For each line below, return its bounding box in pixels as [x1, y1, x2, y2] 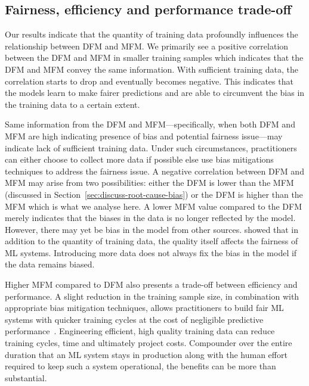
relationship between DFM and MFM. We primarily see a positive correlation [5, 39, 289, 52]
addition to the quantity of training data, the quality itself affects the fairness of [5, 235, 298, 247]
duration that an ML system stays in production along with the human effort [5, 348, 288, 360]
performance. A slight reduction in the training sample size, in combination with [5, 289, 299, 302]
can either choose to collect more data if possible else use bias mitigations [5, 153, 274, 166]
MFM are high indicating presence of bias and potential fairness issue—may [5, 129, 283, 142]
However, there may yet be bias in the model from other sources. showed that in [5, 223, 299, 235]
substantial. [5, 371, 47, 384]
